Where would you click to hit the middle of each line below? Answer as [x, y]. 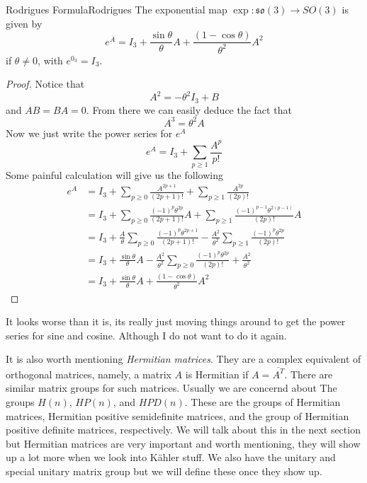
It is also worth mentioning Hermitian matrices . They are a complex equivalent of [183, 359]
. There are [309, 374]
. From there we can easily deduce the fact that [189, 109]
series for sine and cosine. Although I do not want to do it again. [146, 335]
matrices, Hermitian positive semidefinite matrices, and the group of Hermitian [177, 415]
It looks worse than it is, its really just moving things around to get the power [176, 321]
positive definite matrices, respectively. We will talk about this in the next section [183, 430]
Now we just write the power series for [89, 133]
